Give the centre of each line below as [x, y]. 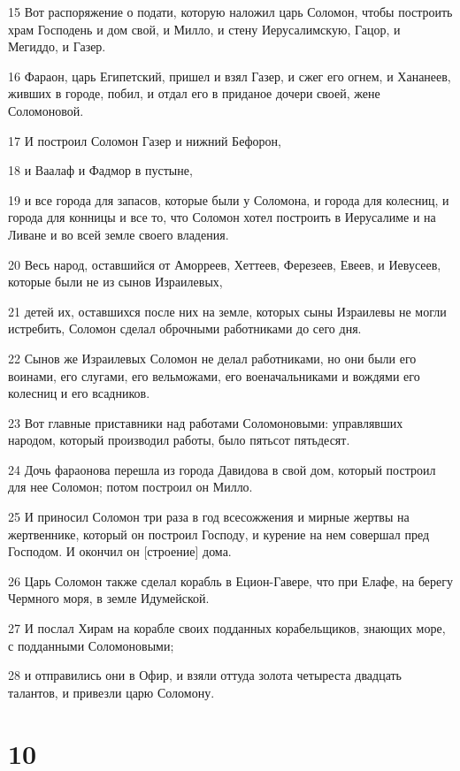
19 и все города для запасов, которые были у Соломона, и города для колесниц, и [229, 199]
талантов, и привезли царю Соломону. [111, 692]
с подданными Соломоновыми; [91, 645]
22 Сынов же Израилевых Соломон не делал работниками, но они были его [212, 358]
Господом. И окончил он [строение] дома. [120, 551]
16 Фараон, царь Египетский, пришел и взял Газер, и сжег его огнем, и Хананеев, [230, 76]
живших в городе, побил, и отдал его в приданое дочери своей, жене [194, 93]
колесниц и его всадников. [79, 393]
